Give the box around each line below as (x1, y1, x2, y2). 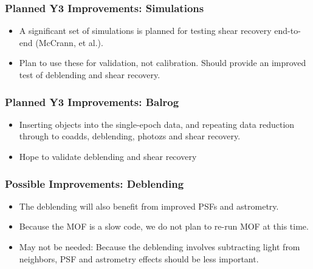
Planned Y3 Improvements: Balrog (5, 94, 179, 109)
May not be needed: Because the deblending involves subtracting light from (19, 241, 300, 253)
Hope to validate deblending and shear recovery (19, 150, 197, 162)
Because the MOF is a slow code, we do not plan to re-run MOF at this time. (19, 220, 309, 233)
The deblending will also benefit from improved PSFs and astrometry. (19, 199, 279, 212)
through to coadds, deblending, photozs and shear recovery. (19, 130, 241, 142)
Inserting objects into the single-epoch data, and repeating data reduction (19, 118, 295, 130)
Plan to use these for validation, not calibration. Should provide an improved (19, 56, 306, 69)
